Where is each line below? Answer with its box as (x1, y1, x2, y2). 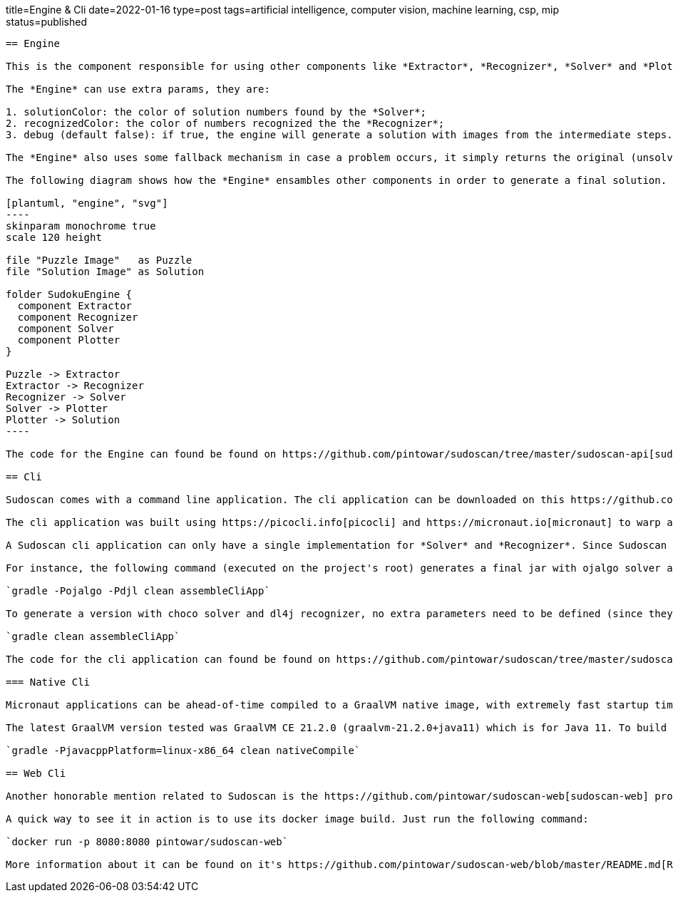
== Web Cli (6, 768, 66, 779)
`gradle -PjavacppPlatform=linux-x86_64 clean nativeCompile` (6, 745, 361, 756)
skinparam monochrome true (6, 220, 156, 232)
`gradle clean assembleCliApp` (6, 631, 180, 642)
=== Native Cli (6, 676, 91, 688)
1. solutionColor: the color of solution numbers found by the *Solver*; (6, 106, 427, 118)
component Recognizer (17, 311, 138, 323)
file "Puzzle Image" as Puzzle (6, 254, 192, 266)
